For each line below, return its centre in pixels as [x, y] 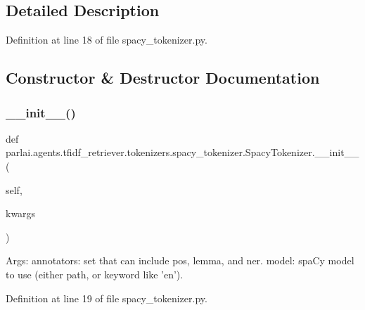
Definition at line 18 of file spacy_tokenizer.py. [107, 40]
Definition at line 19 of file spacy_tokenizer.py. [107, 298]
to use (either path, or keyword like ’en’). [95, 274]
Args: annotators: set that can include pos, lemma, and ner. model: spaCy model [180, 260]
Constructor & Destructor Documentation [163, 78]
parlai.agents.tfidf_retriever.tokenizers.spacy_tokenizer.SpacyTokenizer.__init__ [182, 152]
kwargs [21, 213]
